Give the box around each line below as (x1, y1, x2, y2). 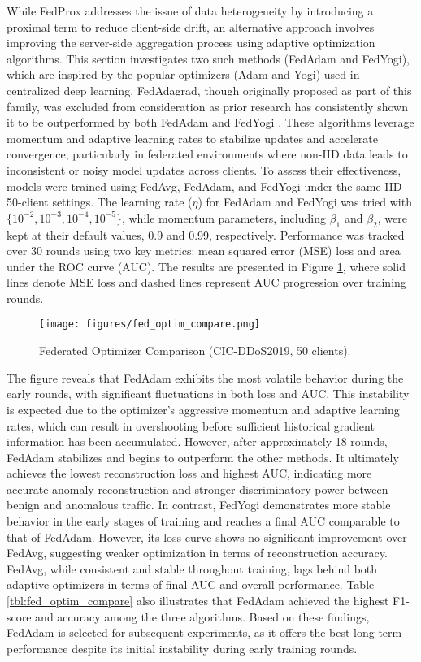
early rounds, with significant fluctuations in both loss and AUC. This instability (7, 385, 410, 402)
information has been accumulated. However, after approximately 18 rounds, (7, 433, 388, 450)
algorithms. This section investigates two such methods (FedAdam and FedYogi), (7, 50, 410, 67)
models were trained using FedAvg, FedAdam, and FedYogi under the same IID (7, 177, 402, 194)
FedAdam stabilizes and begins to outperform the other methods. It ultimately (7, 448, 399, 465)
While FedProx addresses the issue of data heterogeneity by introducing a (7, 2, 374, 19)
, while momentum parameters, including (121, 209, 326, 226)
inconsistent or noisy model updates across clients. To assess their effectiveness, (7, 161, 401, 178)
